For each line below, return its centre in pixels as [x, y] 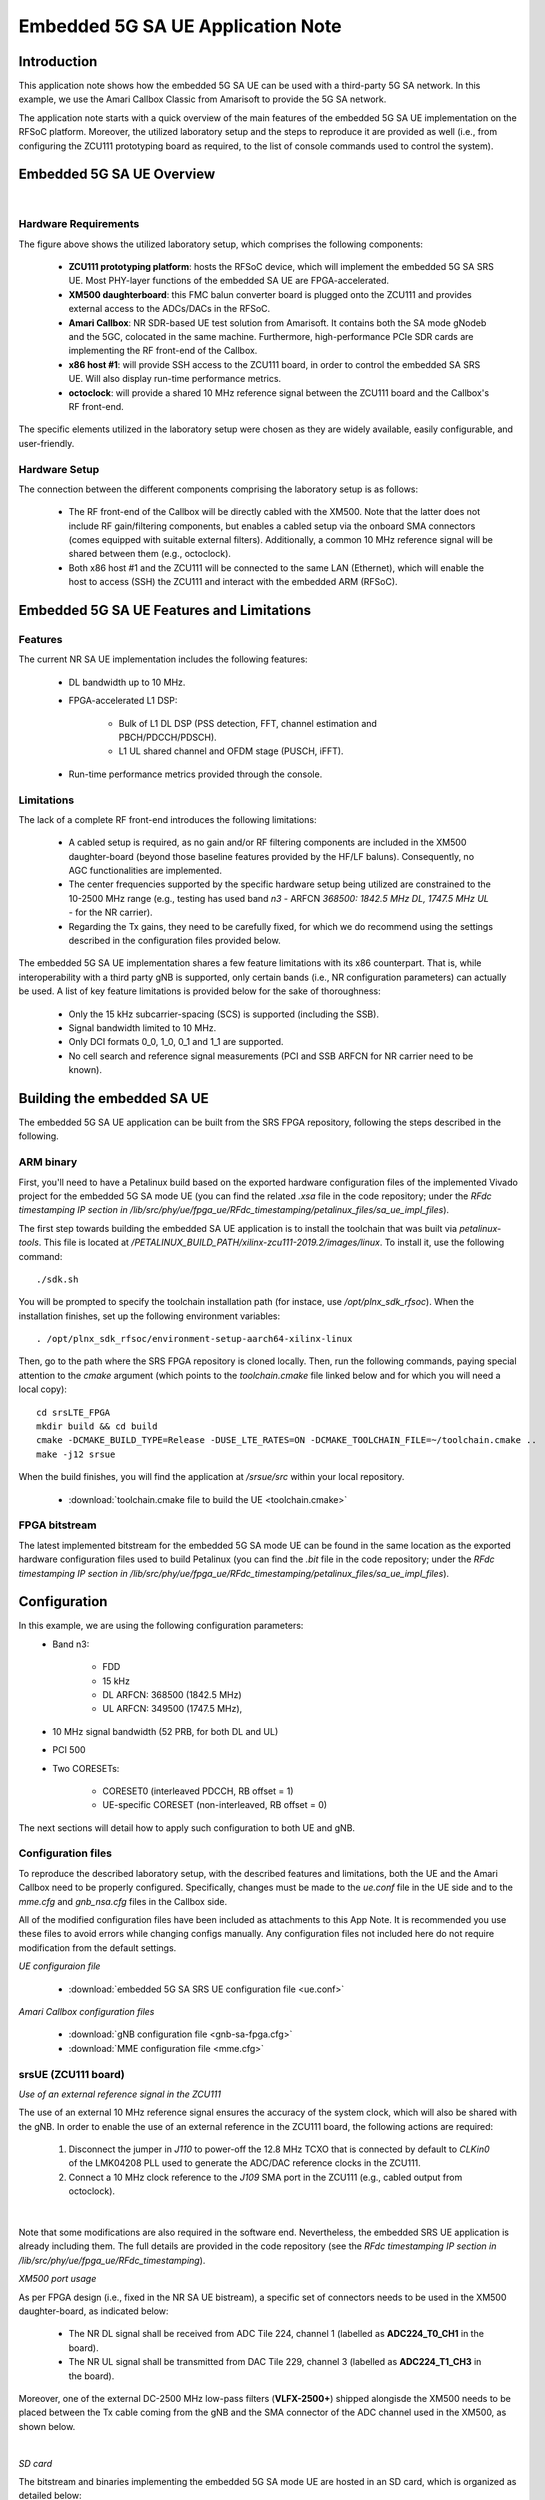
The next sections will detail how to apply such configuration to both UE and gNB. [186, 1827]
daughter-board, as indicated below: [93, 2311]
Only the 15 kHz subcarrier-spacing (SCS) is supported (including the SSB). [224, 1014]
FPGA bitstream [57, 1525]
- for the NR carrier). [111, 912]
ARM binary [48, 1162]
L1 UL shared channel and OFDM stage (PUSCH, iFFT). [231, 751]
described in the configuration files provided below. [174, 940]
